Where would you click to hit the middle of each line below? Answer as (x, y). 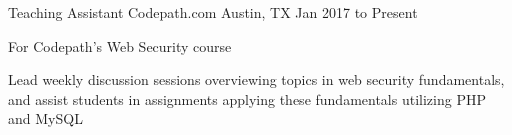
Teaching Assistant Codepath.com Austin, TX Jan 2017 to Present (213, 12)
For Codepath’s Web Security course (120, 45)
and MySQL (45, 118)
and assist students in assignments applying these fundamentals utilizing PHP (247, 98)
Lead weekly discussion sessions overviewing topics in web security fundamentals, (256, 79)
